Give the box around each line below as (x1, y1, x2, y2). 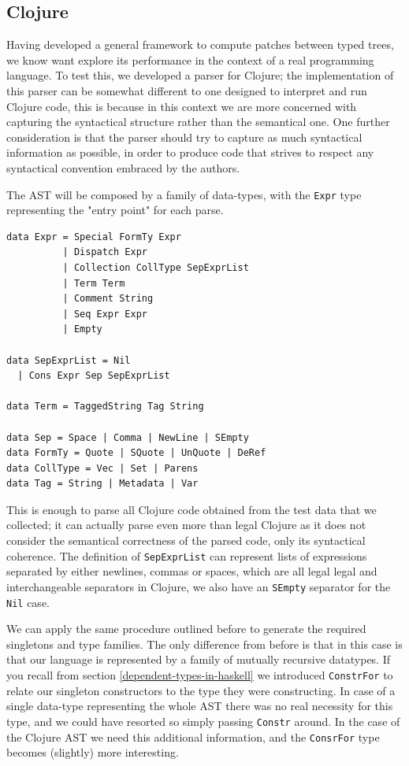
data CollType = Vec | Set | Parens (6, 462, 199, 474)
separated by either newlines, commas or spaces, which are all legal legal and (6, 563, 377, 579)
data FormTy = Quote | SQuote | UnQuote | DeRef (6, 447, 266, 459)
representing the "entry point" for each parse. (6, 202, 224, 218)
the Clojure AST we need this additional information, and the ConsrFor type (6, 728, 380, 745)
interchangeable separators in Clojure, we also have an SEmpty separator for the (6, 578, 391, 594)
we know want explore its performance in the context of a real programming (6, 51, 374, 68)
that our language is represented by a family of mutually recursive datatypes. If (6, 651, 391, 668)
